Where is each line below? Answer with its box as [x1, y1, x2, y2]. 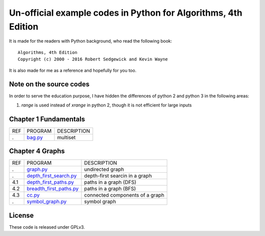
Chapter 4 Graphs [9, 147, 65, 156]
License [9, 211, 34, 219]
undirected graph [84, 166, 125, 173]
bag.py [26, 134, 43, 141]
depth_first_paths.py [26, 179, 74, 186]
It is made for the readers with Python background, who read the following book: [9, 38, 172, 44]
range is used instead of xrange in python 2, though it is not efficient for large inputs [21, 102, 192, 108]
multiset [57, 134, 76, 141]
